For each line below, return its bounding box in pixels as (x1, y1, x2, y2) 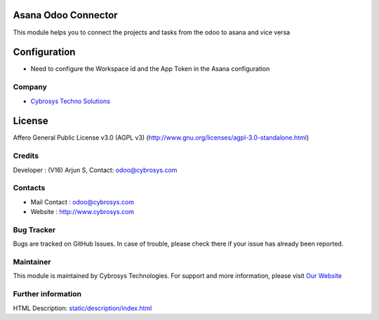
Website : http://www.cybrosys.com (30, 208, 135, 216)
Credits (13, 151, 39, 161)
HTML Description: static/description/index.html (13, 304, 152, 312)
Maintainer (13, 257, 51, 267)
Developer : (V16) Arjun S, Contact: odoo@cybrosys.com (13, 166, 178, 174)
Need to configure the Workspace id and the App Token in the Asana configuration (30, 65, 270, 73)
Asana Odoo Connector (13, 9, 119, 21)
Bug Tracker (13, 225, 56, 234)
